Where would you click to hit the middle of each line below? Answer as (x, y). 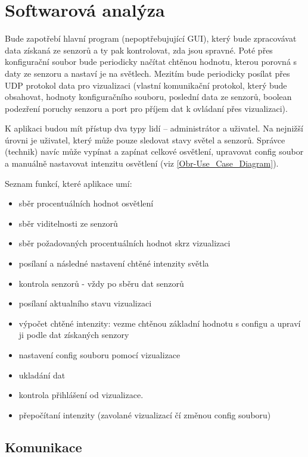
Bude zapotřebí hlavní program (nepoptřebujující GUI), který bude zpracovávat (151, 38)
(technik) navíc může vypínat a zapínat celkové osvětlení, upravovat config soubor (154, 151)
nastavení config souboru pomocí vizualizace (99, 355)
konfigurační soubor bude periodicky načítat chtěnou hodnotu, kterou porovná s (151, 62)
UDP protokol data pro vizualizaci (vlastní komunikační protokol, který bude (146, 85)
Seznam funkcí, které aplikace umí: (69, 183)
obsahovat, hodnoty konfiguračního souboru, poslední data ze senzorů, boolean (148, 97)
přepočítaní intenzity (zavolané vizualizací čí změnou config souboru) (145, 414)
